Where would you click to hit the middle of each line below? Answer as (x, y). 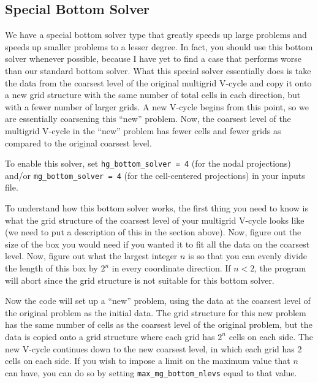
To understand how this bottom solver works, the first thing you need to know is (157, 208)
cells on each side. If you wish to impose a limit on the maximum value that (148, 361)
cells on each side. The (271, 336)
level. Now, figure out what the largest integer (91, 256)
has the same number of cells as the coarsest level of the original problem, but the (159, 324)
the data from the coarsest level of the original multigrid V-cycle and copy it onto (158, 82)
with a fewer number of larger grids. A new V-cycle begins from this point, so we (157, 106)
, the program (280, 268)
